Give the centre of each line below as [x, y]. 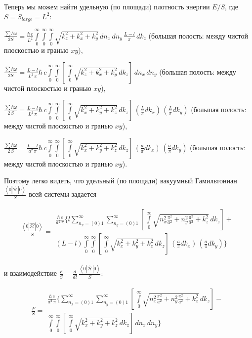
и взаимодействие [30, 273]
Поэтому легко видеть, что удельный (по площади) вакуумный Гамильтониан [121, 180]
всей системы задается [63, 194]
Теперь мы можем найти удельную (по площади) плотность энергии [107, 6]
